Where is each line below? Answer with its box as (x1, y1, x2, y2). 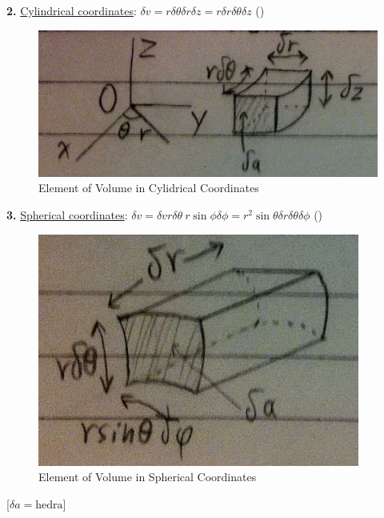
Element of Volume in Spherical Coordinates (38, 468, 257, 485)
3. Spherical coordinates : (6, 206, 128, 223)
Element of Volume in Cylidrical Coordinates (38, 179, 259, 196)
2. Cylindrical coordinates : (6, 2, 137, 18)
